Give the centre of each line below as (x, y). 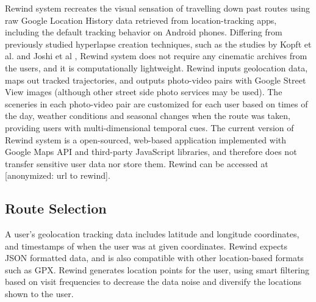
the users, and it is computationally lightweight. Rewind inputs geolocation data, (156, 67)
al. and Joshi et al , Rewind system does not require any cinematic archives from (156, 56)
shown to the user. (39, 294)
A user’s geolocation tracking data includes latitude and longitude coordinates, (152, 234)
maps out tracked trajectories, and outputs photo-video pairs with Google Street (156, 80)
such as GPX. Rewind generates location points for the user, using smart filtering (157, 269)
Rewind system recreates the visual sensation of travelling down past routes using (157, 8)
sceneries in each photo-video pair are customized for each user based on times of (156, 103)
